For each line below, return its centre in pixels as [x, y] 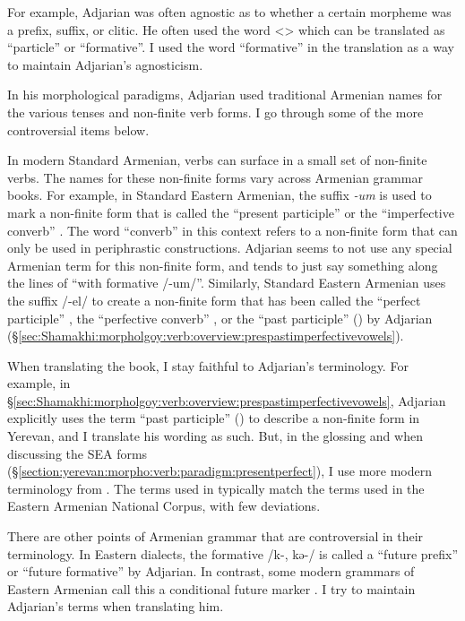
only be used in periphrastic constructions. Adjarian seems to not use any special [230, 248]
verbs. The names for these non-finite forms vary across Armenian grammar [215, 177]
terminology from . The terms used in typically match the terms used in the [216, 488]
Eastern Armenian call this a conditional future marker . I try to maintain [211, 588]
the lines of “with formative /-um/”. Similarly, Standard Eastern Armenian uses [227, 283]
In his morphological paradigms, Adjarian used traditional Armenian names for [225, 95]
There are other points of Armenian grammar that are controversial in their [215, 536]
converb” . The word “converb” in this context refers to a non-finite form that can [232, 230]
